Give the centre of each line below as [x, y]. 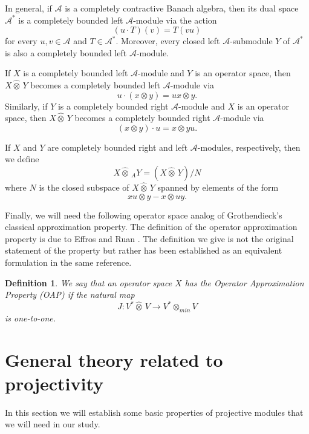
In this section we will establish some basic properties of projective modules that [154, 412]
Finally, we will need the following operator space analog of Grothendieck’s [144, 215]
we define [22, 159]
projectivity [54, 383]
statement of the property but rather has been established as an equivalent [144, 250]
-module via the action [175, 20]
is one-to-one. [31, 317]
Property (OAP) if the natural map [70, 294]
